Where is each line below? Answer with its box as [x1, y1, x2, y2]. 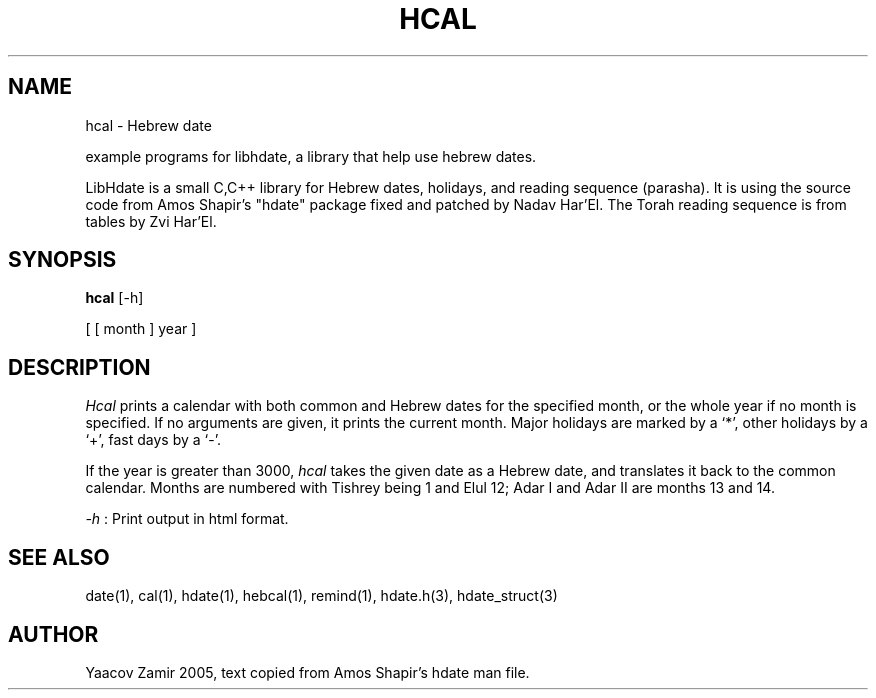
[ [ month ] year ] [85, 320, 197, 338]
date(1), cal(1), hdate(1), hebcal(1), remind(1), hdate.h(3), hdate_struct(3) [85, 587, 558, 605]
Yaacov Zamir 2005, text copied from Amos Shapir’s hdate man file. [85, 663, 530, 681]
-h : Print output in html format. [85, 510, 289, 528]
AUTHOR [8, 621, 99, 647]
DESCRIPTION [8, 354, 151, 380]
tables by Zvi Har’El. [85, 212, 217, 230]
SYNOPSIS [8, 247, 117, 273]
